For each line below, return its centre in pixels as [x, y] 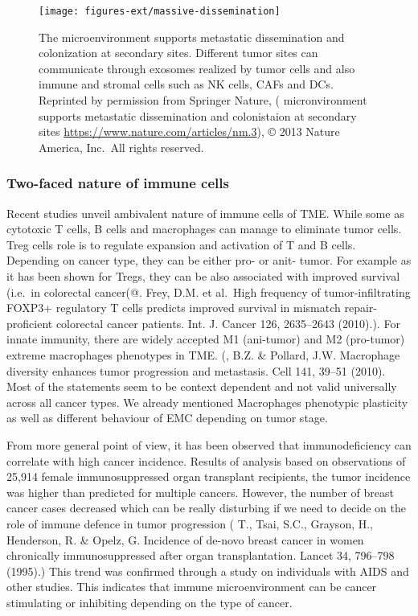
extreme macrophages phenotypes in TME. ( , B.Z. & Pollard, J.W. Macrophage [203, 354]
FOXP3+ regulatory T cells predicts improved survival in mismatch [174, 308]
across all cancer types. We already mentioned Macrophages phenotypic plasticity [207, 402]
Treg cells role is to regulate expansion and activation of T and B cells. [181, 244]
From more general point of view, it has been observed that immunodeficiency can [209, 444]
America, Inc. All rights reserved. [121, 147]
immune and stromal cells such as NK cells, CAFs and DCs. [186, 84]
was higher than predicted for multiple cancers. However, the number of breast [200, 492]
